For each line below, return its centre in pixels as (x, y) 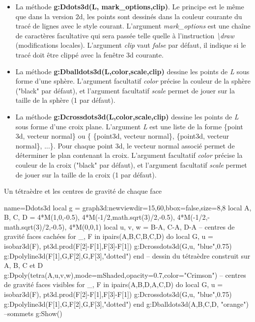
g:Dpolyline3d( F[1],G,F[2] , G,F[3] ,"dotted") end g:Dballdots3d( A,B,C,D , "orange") (127, 304)
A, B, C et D (24, 265)
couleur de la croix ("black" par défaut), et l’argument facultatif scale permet (131, 164)
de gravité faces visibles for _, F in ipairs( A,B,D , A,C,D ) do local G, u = (113, 284)
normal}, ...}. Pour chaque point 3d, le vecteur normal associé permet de (125, 145)
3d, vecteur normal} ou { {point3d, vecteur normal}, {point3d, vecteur (122, 136)
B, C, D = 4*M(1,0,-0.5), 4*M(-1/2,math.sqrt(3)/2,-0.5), (89, 217)
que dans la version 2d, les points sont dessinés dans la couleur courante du (129, 16)
